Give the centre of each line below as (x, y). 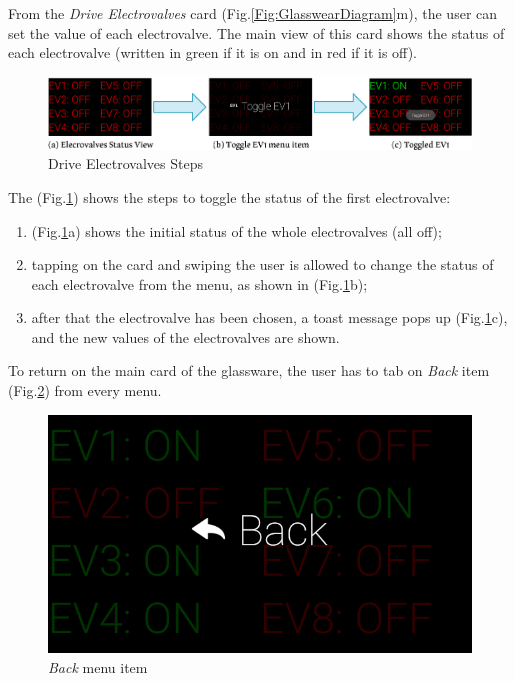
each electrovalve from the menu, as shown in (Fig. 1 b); (199, 283)
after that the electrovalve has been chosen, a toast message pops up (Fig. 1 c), (269, 317)
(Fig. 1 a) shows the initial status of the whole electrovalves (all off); (236, 230)
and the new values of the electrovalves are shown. (185, 336)
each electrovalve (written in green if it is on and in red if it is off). (213, 52)
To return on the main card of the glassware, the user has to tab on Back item (249, 370)
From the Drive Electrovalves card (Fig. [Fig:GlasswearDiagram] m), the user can (253, 13)
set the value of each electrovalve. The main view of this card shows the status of (256, 32)
